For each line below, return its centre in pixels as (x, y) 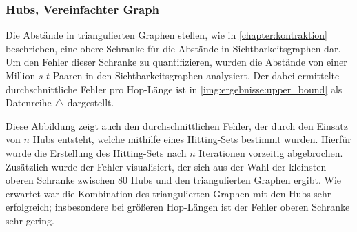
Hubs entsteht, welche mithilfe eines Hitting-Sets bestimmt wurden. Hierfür (192, 139)
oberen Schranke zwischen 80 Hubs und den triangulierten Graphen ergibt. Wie (174, 180)
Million (21, 75)
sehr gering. (30, 220)
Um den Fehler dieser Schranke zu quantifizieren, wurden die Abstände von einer (176, 62)
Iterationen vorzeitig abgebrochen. (271, 152)
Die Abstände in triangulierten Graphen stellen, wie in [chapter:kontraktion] (166, 35)
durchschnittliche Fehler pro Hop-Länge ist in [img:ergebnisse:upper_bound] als (174, 89)
